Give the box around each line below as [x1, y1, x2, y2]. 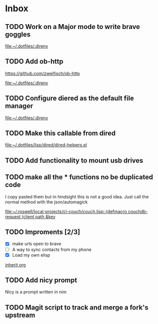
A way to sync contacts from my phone [12, 246, 91, 252]
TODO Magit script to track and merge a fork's [5, 303, 149, 312]
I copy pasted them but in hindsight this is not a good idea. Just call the [5, 193, 149, 199]
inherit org [5, 262, 26, 268]
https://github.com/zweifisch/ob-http [5, 70, 80, 76]
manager [5, 102, 33, 110]
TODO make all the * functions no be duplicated [5, 173, 153, 182]
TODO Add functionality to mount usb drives [5, 156, 143, 164]
